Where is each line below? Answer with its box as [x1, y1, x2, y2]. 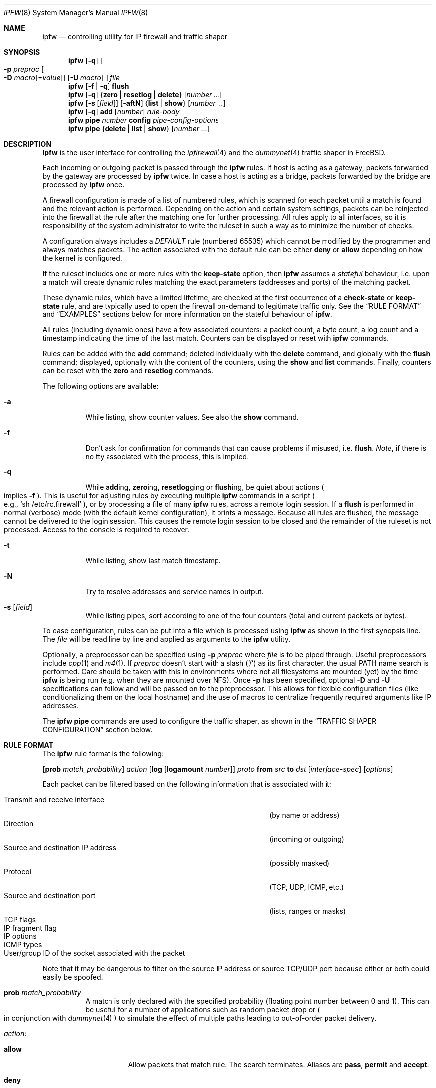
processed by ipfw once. [42, 180, 125, 189]
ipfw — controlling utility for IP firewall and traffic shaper [42, 32, 228, 41]
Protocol [4, 867, 31, 876]
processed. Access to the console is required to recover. [4, 525, 190, 534]
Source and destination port [4, 891, 96, 900]
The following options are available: [42, 382, 159, 390]
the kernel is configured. [42, 254, 122, 262]
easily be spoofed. [42, 973, 103, 981]
